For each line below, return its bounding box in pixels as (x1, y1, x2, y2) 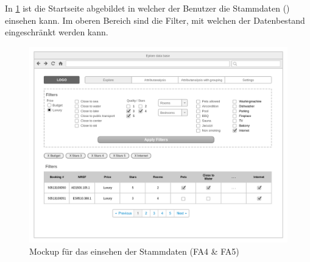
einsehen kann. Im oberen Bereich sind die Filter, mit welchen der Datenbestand (5, 13, 305, 26)
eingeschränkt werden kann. (5, 26, 108, 38)
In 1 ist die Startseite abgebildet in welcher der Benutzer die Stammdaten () (5, 2, 290, 14)
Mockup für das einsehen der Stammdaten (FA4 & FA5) (29, 244, 239, 257)
